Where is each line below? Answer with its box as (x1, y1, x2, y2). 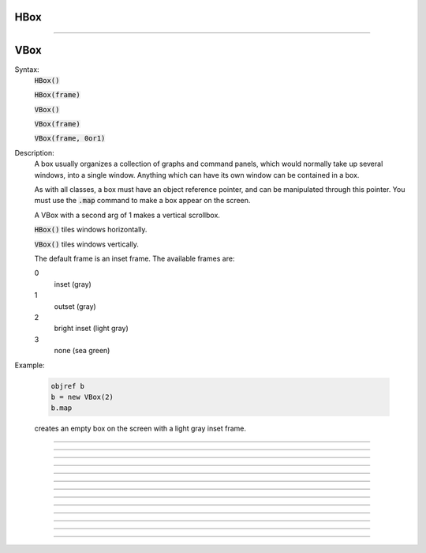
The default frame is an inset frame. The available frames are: (34, 254, 235, 263)
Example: (14, 360, 45, 370)
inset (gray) (54, 279, 92, 288)
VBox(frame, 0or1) (34, 134, 106, 143)
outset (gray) (54, 301, 96, 311)
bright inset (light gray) (54, 324, 129, 333)
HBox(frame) (34, 91, 80, 100)
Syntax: (14, 64, 39, 74)
